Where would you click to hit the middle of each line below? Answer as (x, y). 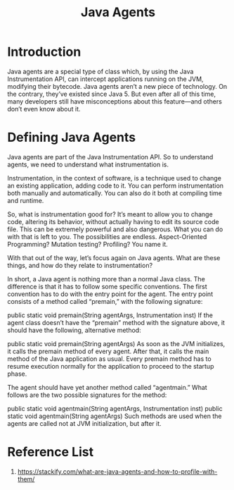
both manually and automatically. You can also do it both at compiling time (115, 193)
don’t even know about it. (44, 109)
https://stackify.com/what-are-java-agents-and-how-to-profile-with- (117, 471)
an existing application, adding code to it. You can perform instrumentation (115, 185)
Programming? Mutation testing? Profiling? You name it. (88, 244)
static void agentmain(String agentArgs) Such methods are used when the (115, 416)
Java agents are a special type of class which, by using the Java (100, 71)
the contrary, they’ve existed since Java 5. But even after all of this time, (112, 94)
